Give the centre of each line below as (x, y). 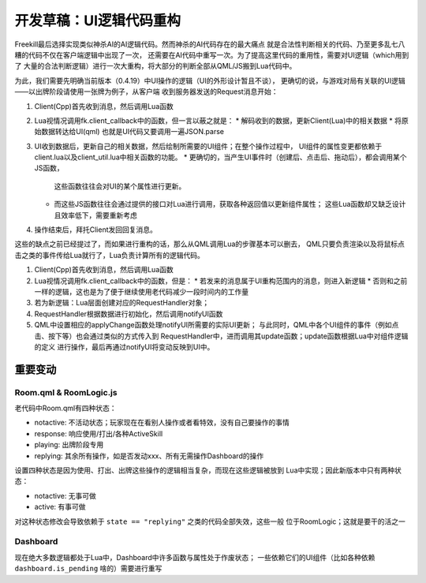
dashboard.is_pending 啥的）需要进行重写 (88, 569)
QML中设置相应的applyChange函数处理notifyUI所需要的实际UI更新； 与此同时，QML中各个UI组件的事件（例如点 (217, 325)
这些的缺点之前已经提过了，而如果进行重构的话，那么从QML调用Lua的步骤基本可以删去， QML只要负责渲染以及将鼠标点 (210, 244)
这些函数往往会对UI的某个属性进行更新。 (120, 186)
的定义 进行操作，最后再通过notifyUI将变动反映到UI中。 (124, 346)
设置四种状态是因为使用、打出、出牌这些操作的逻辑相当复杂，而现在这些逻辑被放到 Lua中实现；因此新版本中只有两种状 (208, 470)
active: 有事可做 (60, 507)
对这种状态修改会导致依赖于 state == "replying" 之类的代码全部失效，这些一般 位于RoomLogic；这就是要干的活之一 (210, 521)
